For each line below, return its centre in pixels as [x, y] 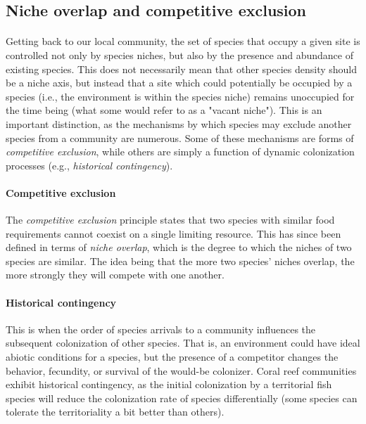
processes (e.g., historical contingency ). [89, 165]
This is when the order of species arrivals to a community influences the [161, 329]
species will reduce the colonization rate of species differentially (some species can [182, 398]
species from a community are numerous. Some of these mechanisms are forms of [180, 137]
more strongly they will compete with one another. [115, 275]
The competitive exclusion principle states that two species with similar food [170, 220]
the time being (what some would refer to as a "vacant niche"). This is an [164, 110]
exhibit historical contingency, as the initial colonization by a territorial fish [169, 384]
